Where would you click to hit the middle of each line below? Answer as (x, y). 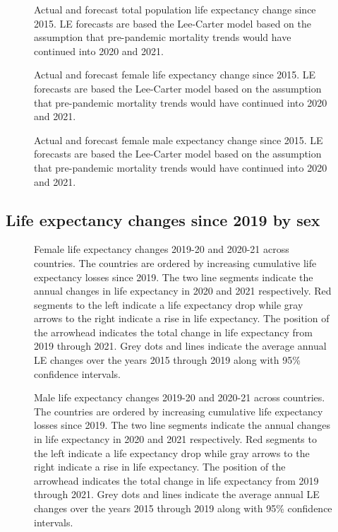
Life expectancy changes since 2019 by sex (163, 219)
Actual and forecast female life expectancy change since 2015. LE (175, 75)
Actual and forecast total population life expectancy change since (175, 9)
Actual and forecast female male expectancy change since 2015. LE (179, 140)
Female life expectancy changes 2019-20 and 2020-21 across (162, 249)
